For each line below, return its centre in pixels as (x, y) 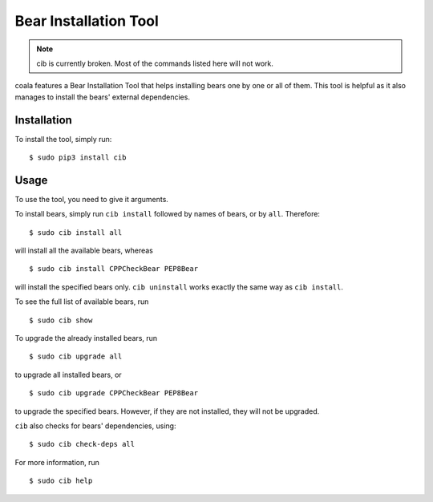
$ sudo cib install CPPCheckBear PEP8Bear (114, 269)
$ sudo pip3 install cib (78, 158)
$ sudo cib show (61, 320)
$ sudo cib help (61, 481)
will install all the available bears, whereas (84, 251)
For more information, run (57, 462)
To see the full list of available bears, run (82, 302)
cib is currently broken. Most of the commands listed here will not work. (155, 63)
